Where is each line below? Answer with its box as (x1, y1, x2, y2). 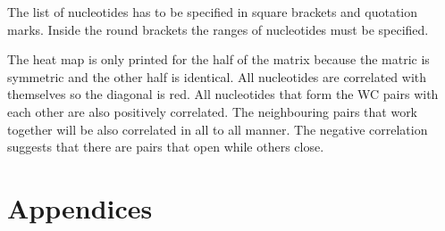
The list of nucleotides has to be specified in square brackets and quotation (7, 3, 418, 21)
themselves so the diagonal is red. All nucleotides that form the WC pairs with (7, 85, 439, 103)
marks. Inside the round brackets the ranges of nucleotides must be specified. (7, 20, 429, 38)
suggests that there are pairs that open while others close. (7, 137, 324, 156)
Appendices (7, 189, 153, 226)
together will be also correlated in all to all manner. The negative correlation (7, 120, 428, 138)
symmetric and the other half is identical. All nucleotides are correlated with (7, 67, 427, 86)
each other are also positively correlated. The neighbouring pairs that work (7, 102, 418, 120)
